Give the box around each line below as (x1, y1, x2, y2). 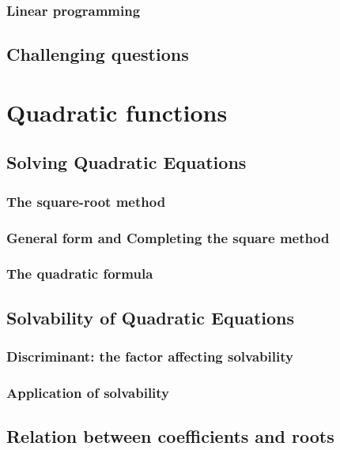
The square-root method (6, 191, 166, 211)
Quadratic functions (6, 96, 228, 128)
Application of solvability (6, 382, 170, 402)
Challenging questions (6, 42, 189, 66)
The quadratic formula (6, 264, 153, 283)
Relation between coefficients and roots (6, 424, 334, 448)
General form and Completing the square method (6, 227, 330, 247)
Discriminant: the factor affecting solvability (6, 347, 293, 366)
